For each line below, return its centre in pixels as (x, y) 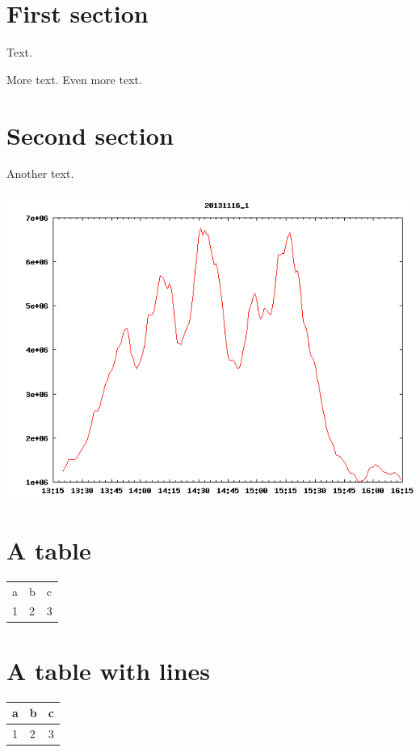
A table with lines (109, 670)
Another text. (40, 173)
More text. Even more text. (74, 79)
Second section (90, 135)
